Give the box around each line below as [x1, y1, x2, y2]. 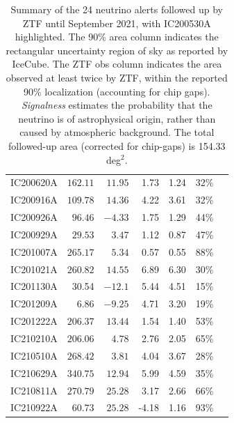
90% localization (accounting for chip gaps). [24, 84, 210, 98]
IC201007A [10, 244, 58, 259]
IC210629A [10, 365, 58, 380]
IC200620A [10, 175, 58, 190]
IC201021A [10, 261, 58, 276]
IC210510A [10, 348, 58, 362]
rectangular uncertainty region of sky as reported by [6, 43, 228, 57]
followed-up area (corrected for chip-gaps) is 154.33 [8, 138, 226, 153]
